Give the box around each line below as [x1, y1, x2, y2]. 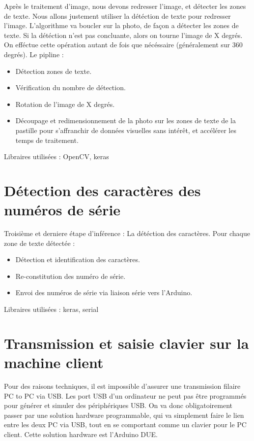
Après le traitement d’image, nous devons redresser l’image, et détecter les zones [4, 1, 246, 11]
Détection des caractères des [4, 180, 201, 200]
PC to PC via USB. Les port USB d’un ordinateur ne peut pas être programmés [4, 390, 247, 401]
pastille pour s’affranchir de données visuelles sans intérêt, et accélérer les [15, 125, 236, 135]
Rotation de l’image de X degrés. [15, 99, 115, 109]
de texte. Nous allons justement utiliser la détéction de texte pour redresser [4, 10, 231, 21]
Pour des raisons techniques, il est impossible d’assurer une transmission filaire [4, 380, 241, 391]
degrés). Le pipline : [4, 49, 64, 59]
